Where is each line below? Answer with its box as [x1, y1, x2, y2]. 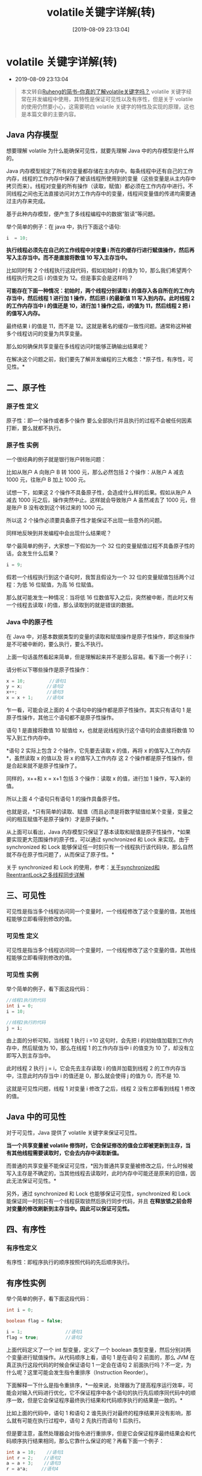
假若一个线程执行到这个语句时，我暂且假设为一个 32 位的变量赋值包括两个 [6, 573, 190, 581]
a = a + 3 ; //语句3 [6, 1460, 61, 1466]
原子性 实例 [6, 441, 39, 449]
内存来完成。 [16, 197, 49, 205]
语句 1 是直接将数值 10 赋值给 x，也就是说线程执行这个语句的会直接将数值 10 [6, 727, 195, 734]
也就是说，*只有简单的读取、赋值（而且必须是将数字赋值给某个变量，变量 [6, 808, 188, 815]
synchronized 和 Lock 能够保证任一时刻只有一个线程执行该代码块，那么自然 [6, 844, 194, 851]
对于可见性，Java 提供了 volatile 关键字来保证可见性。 [6, 1129, 140, 1136]
